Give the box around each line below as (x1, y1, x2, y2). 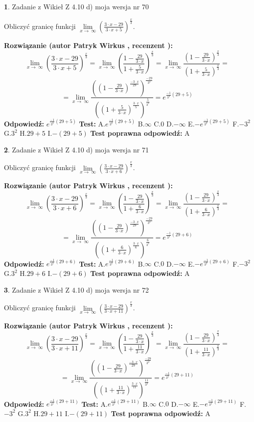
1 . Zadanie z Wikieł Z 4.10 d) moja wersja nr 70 (4, 1, 149, 11)
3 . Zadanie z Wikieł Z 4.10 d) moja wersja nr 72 (4, 284, 149, 295)
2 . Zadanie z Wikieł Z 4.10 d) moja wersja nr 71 (4, 144, 149, 154)
